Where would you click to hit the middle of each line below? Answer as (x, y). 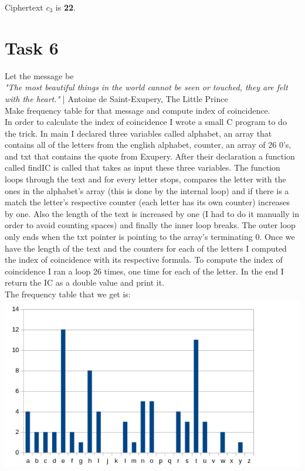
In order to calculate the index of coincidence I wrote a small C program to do (146, 122)
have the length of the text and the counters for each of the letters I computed (146, 248)
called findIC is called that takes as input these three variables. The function (143, 167)
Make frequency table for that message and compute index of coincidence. (138, 110)
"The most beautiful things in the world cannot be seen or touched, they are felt (146, 87)
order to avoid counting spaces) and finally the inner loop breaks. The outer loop (150, 225)
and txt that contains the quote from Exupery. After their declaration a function (150, 156)
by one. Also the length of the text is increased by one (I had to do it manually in (152, 213)
